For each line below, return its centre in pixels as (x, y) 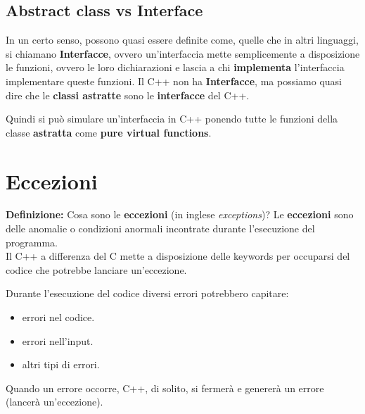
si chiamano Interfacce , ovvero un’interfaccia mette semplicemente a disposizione (183, 53)
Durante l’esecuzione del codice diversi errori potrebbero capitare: (147, 293)
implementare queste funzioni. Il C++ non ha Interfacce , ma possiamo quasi (174, 81)
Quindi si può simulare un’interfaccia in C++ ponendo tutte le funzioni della (172, 119)
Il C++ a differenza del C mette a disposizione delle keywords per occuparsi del (178, 256)
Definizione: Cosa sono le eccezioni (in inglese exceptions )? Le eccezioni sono (180, 214)
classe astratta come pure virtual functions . (109, 132)
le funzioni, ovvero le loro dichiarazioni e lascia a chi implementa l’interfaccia (175, 67)
